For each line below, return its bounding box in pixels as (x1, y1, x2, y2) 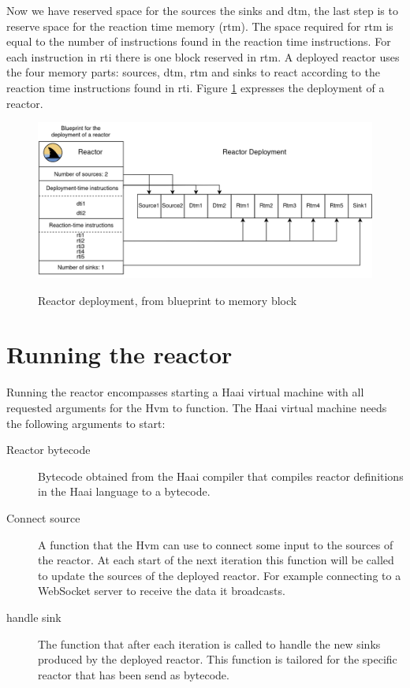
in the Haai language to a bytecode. (38, 483, 211, 500)
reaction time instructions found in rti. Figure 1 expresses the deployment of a (6, 79, 385, 95)
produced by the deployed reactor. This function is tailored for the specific (38, 651, 397, 668)
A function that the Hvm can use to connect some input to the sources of (38, 536, 393, 552)
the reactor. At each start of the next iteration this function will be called (38, 552, 394, 568)
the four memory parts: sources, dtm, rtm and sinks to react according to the (6, 64, 380, 80)
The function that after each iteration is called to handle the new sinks (38, 635, 381, 652)
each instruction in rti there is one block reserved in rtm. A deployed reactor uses (6, 48, 400, 65)
